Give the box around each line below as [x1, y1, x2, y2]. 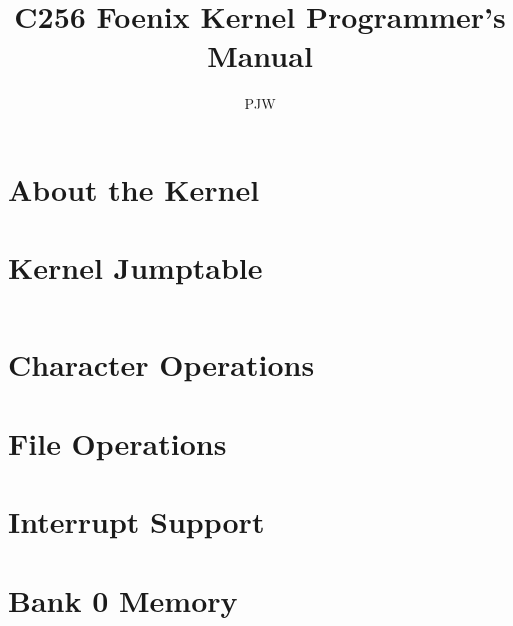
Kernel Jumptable [8, 247, 263, 288]
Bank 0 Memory [8, 579, 238, 620]
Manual [207, 35, 313, 76]
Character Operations [8, 344, 315, 385]
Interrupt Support [8, 501, 265, 542]
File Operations [8, 422, 227, 463]
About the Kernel [8, 168, 260, 209]
